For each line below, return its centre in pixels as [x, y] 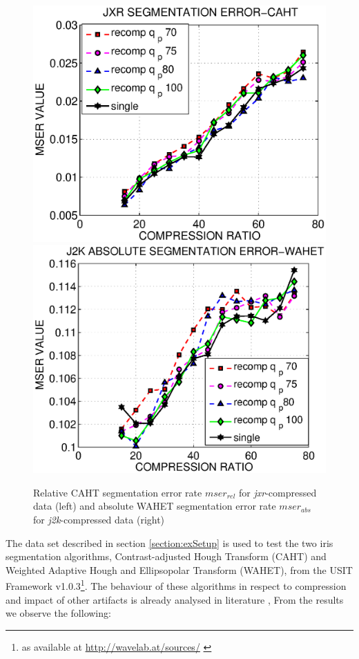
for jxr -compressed [278, 492]
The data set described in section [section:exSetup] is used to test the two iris [169, 542]
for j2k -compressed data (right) [99, 519]
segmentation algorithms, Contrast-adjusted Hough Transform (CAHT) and [166, 556]
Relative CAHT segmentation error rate [118, 492]
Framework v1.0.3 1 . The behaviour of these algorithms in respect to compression [176, 585]
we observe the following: [58, 613]
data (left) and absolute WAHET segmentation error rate [155, 506]
